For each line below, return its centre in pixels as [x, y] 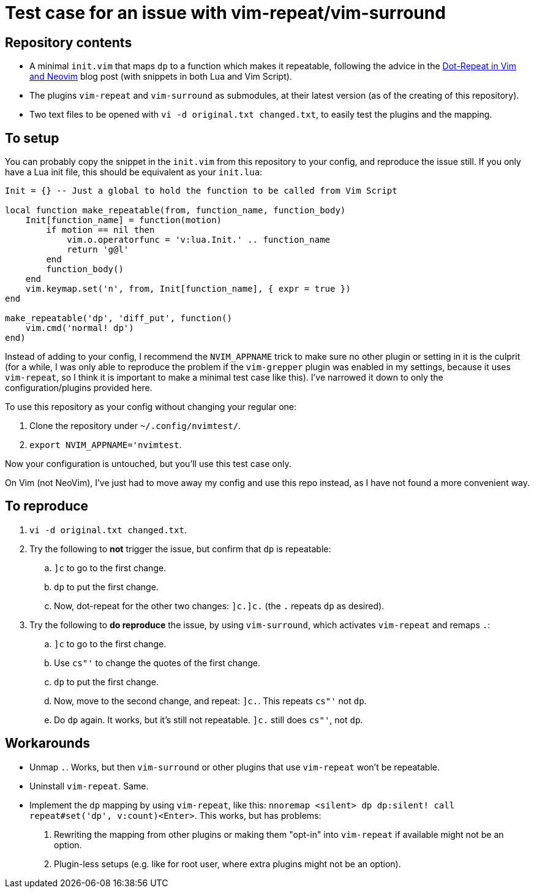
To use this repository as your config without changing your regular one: [151, 407]
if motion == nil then [100, 230]
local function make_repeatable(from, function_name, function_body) [175, 211]
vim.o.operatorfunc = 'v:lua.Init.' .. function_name [199, 240]
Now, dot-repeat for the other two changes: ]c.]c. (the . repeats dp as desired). [219, 606]
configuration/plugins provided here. [79, 388]
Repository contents [69, 42]
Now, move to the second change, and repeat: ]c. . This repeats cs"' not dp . [210, 701]
